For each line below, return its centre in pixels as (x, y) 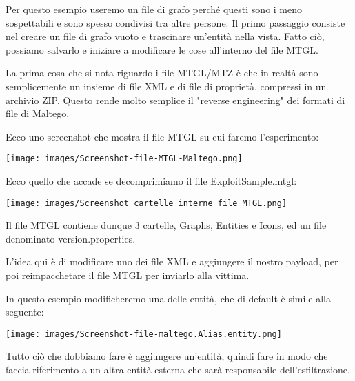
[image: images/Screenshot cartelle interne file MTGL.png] (146, 203)
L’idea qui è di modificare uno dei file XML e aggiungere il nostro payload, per (172, 261)
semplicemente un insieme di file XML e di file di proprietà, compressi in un (166, 86)
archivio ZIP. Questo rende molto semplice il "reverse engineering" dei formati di (175, 100)
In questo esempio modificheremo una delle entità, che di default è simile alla (168, 298)
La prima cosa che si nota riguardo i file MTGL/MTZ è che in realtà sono (162, 73)
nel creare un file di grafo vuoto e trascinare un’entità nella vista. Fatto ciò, (165, 36)
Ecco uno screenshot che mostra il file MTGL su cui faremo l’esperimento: (162, 136)
